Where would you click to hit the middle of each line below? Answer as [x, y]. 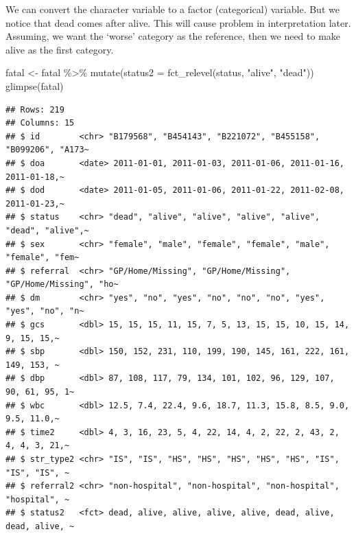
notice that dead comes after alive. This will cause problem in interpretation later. [178, 22]
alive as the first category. [60, 49]
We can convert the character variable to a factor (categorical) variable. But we [173, 9]
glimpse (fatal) [35, 85]
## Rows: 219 [35, 109]
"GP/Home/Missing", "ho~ [62, 284]
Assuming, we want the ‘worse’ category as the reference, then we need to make [173, 36]
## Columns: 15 [40, 123]
